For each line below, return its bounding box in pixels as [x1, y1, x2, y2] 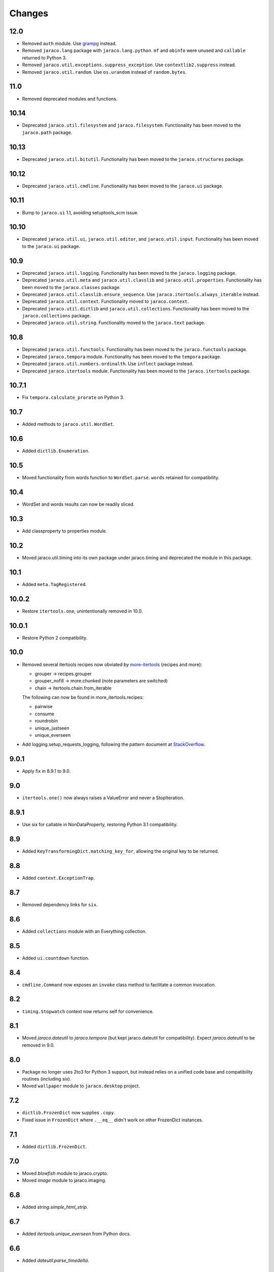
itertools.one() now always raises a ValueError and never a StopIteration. [22, 795, 185, 801]
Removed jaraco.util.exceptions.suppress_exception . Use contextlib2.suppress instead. [22, 62, 236, 68]
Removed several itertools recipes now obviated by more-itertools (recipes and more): [22, 661, 202, 668]
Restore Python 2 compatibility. [22, 634, 88, 641]
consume [35, 710, 54, 717]
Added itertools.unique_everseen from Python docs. [22, 1230, 131, 1236]
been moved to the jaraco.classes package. [22, 284, 121, 290]
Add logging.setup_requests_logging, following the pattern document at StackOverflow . [22, 741, 205, 747]
